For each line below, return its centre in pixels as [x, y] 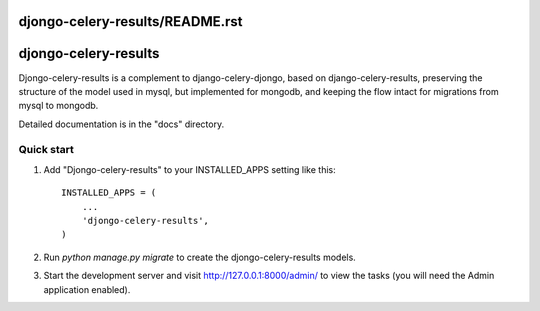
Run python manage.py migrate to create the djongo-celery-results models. [200, 257]
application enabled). [87, 289]
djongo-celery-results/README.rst [130, 21]
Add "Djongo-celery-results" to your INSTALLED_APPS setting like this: [189, 169]
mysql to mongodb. [58, 106]
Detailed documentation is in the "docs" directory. [121, 124]
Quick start [46, 150]
